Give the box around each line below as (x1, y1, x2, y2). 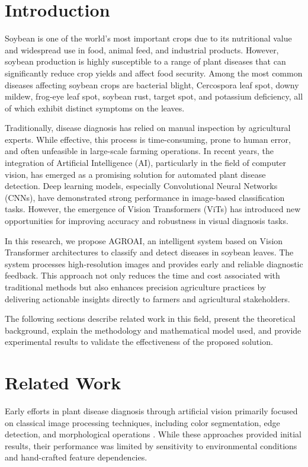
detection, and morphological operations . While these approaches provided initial (5, 428, 301, 440)
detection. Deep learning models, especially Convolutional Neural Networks (5, 180, 278, 192)
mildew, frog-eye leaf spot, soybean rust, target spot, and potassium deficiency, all (5, 90, 303, 103)
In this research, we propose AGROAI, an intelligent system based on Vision (5, 234, 283, 247)
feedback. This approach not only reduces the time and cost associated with (5, 269, 280, 282)
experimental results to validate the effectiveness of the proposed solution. (5, 335, 273, 348)
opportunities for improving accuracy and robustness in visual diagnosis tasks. (5, 215, 288, 227)
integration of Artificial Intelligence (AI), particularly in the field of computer (5, 156, 287, 169)
